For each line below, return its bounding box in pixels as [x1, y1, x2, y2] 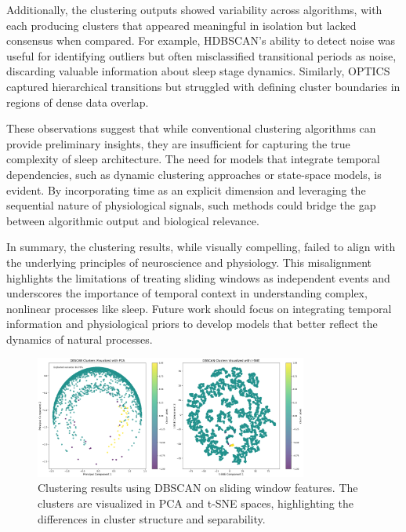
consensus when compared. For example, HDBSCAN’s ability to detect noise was [6, 32, 396, 49]
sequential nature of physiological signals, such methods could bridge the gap [6, 197, 376, 213]
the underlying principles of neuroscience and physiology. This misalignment [6, 253, 372, 270]
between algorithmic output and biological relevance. [6, 212, 259, 228]
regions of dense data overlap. [6, 93, 149, 110]
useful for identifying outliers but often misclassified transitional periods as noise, [6, 47, 397, 64]
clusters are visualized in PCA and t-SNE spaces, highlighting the [38, 495, 353, 512]
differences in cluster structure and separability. [38, 510, 266, 527]
